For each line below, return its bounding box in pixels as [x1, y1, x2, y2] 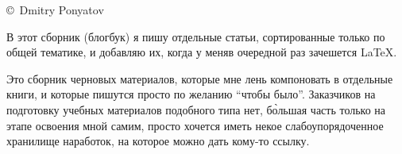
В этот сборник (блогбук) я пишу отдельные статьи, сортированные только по [6, 28, 385, 44]
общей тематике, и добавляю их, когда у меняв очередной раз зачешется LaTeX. [6, 44, 397, 60]
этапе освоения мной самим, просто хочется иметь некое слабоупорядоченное [6, 117, 384, 133]
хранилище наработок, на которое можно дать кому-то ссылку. [6, 133, 310, 149]
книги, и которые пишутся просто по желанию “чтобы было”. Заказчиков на [6, 86, 376, 102]
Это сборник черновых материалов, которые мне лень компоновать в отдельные [6, 70, 393, 87]
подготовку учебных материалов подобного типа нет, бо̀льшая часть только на [6, 101, 386, 117]
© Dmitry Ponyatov [6, 2, 104, 17]
